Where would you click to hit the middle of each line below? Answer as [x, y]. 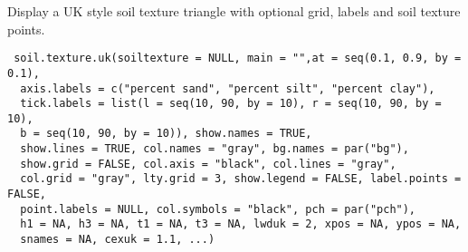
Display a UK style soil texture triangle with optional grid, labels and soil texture [234, 11]
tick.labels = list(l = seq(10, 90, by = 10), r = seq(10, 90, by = [231, 104]
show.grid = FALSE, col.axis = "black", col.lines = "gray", [208, 164]
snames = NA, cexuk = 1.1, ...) [118, 240]
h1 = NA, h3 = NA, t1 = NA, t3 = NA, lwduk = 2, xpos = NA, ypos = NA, [241, 224]
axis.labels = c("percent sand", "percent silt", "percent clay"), [228, 88]
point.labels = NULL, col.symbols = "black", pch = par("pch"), [218, 209]
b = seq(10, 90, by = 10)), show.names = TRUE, [166, 134]
